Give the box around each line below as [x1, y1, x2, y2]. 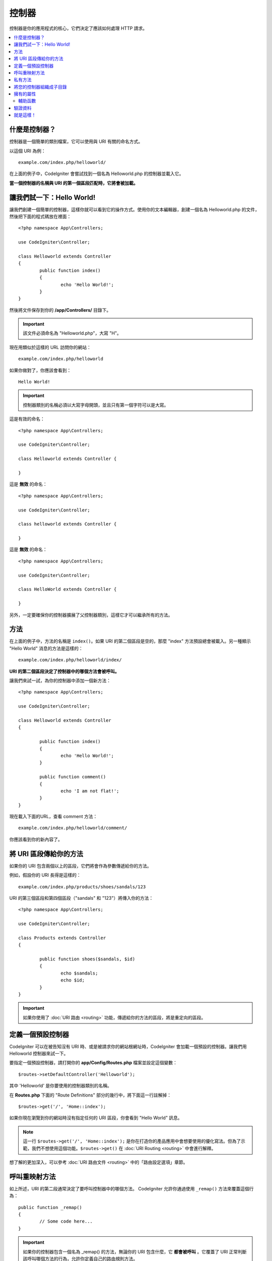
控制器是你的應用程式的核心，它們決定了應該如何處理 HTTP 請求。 [9, 25, 148, 31]
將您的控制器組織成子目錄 [14, 84, 67, 90]
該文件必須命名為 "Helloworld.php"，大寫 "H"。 [23, 330, 122, 336]
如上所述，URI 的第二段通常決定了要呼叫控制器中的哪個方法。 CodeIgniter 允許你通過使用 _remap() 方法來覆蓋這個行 [9, 1185, 254, 1191]
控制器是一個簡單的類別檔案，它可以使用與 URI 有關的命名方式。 [9, 139, 143, 145]
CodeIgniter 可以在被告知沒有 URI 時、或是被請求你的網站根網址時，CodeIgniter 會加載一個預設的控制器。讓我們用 [9, 1043, 247, 1049]
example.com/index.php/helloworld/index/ [18, 657, 122, 663]
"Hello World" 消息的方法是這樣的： [9, 645, 83, 651]
